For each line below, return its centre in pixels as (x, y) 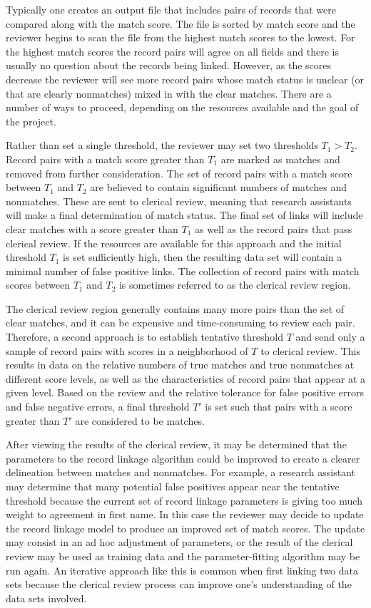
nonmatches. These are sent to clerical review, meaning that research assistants (179, 201)
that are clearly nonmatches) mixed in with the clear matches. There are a (169, 93)
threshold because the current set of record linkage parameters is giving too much (184, 500)
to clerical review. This (310, 350)
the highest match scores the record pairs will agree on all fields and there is (172, 51)
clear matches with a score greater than (92, 228)
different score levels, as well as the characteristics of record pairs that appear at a (185, 378)
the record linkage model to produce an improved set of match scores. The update (185, 528)
